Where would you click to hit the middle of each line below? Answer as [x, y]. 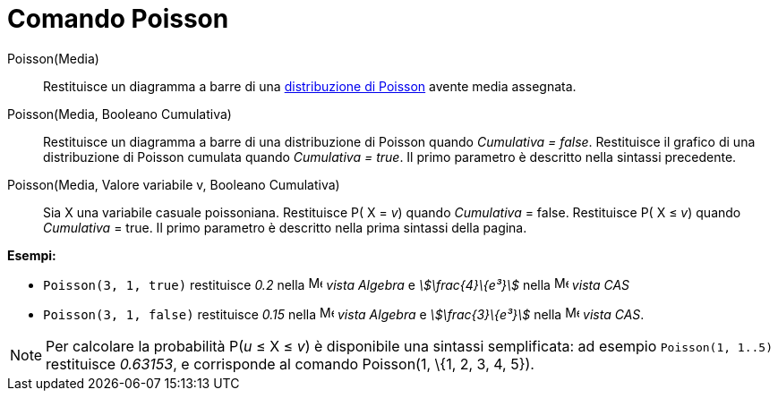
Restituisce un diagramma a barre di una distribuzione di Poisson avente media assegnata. [310, 86]
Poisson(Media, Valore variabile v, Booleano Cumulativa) [174, 184]
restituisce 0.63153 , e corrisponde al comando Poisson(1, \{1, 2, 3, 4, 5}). [290, 364]
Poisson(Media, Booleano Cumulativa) [120, 114]
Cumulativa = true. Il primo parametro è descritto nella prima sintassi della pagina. [285, 227]
